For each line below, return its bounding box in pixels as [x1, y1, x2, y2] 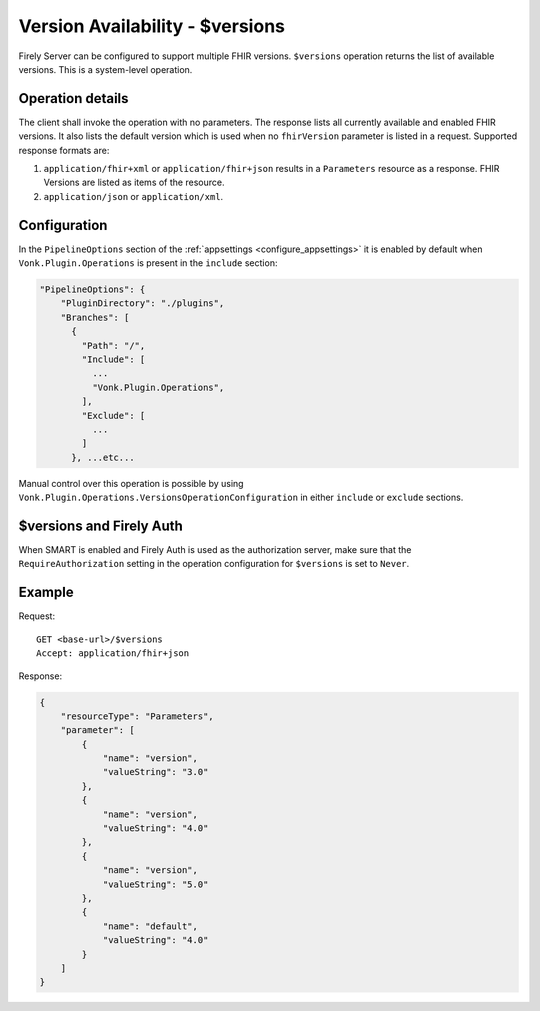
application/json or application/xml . [43, 190, 224, 202]
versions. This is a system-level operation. [18, 63, 193, 75]
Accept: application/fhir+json [36, 648, 190, 659]
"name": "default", [102, 920, 199, 932]
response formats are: [18, 144, 110, 156]
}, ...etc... [71, 451, 135, 463]
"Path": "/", [81, 340, 146, 351]
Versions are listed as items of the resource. [43, 176, 225, 189]
